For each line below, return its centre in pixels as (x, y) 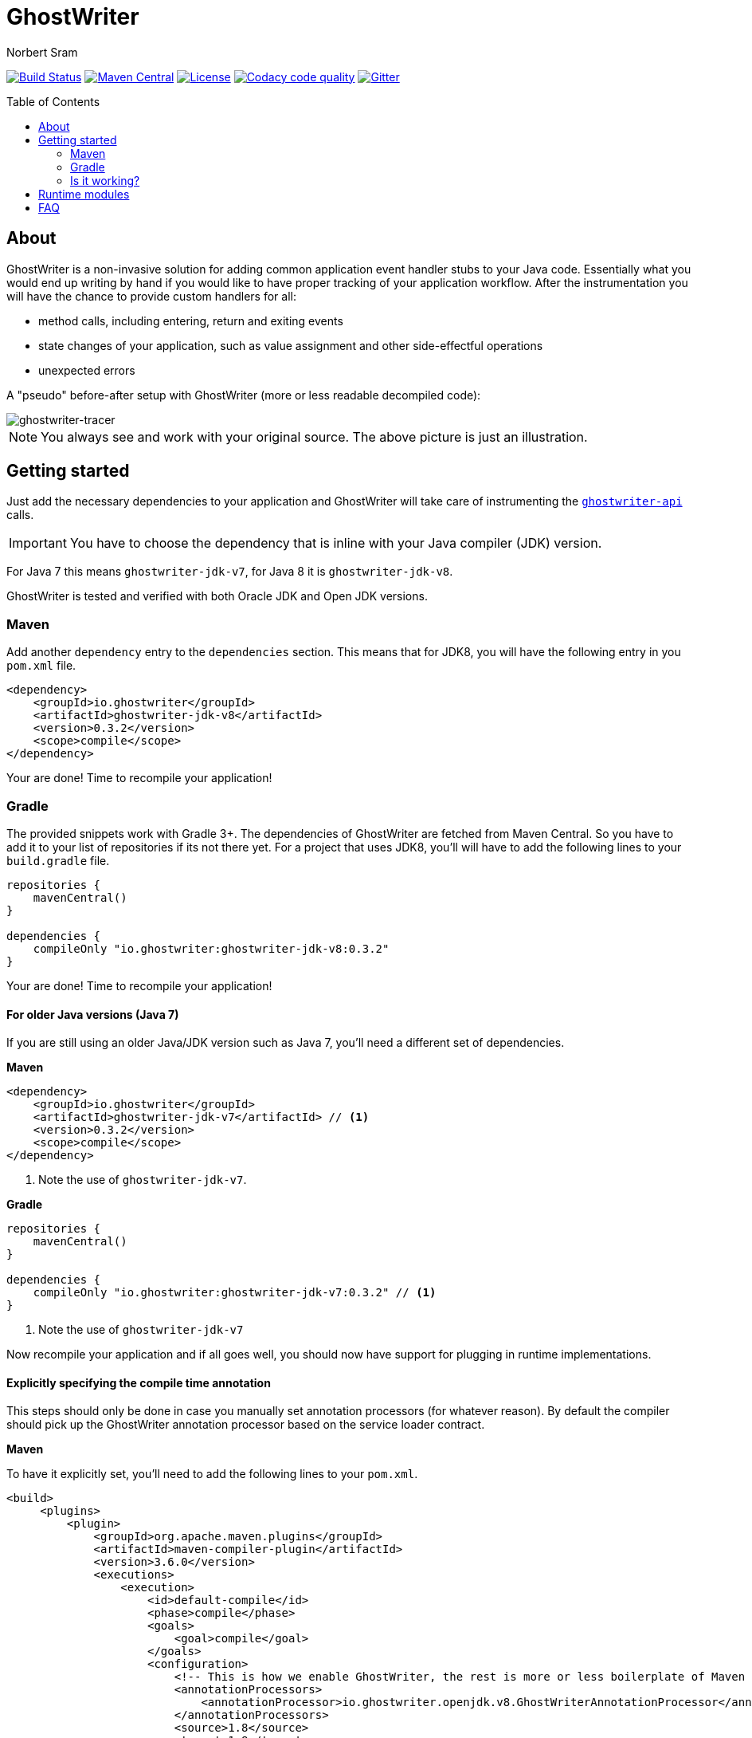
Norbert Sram (42, 52)
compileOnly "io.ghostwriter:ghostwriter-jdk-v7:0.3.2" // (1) (235, 1293)
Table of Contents (53, 101)
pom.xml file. (41, 666)
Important (38, 543)
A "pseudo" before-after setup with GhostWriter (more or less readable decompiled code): (244, 395)
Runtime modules (84, 194)
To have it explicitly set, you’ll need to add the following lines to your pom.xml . (212, 1474)
